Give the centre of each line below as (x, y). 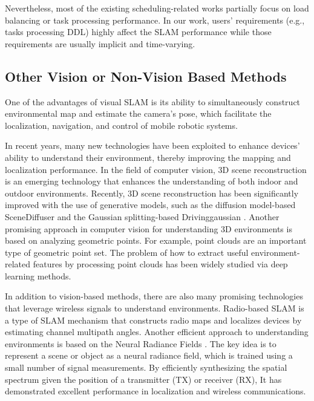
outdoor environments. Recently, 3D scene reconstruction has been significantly (152, 193)
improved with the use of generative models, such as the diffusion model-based (150, 205)
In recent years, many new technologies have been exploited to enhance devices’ (152, 145)
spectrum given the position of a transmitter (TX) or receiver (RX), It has (143, 379)
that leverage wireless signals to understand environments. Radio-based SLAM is (155, 308)
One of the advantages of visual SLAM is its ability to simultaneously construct (153, 101)
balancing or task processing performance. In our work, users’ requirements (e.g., (155, 20)
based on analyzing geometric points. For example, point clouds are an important (156, 240)
